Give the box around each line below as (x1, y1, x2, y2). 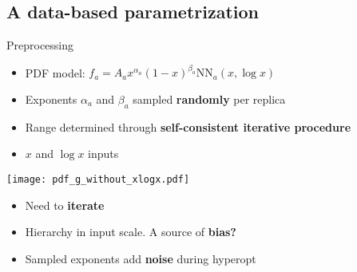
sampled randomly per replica (133, 90, 286, 107)
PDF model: (25, 64, 85, 81)
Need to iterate (25, 196, 105, 213)
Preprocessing (6, 37, 74, 53)
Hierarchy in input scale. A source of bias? (25, 223, 236, 240)
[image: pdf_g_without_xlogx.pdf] (6, 173, 190, 185)
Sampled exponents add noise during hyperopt (25, 250, 256, 266)
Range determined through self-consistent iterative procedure (25, 118, 351, 135)
